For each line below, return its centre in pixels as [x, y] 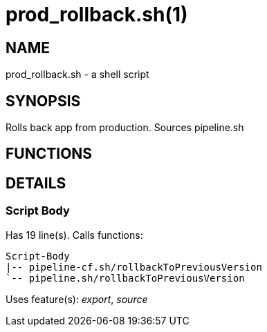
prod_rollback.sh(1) [97, 14]
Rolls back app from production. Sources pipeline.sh [125, 128]
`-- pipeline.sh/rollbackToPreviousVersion [125, 278]
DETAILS [36, 183]
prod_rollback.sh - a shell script [77, 75]
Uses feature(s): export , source [77, 299]
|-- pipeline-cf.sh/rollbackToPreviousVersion [134, 267]
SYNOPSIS [43, 101]
